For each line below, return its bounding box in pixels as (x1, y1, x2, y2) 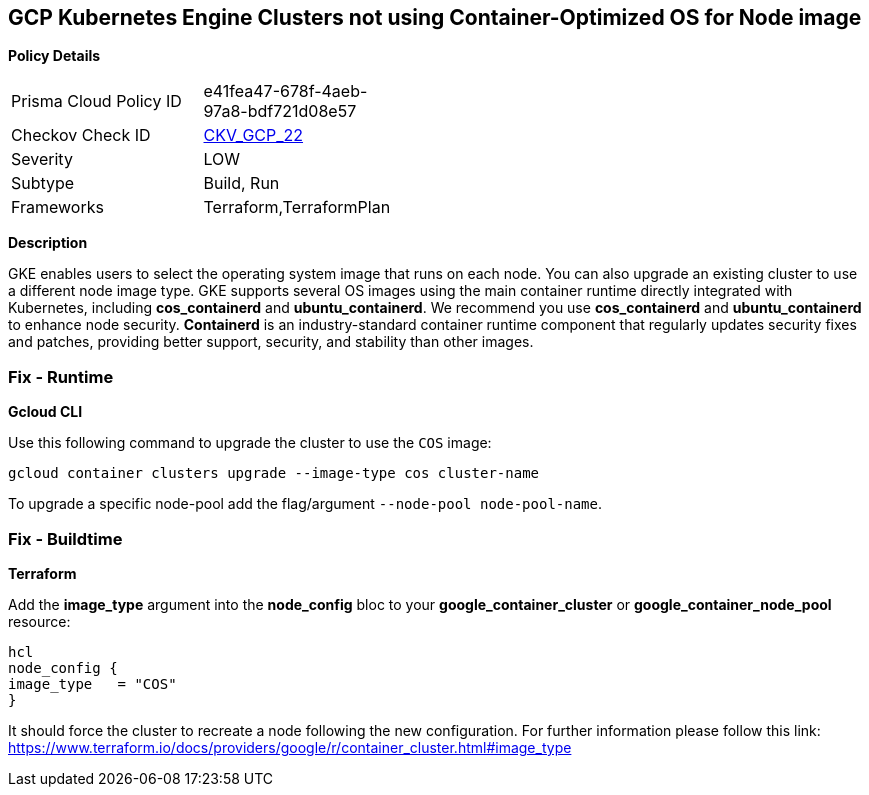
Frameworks (11, 197, 104, 218)
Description (8, 234, 88, 252)
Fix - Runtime (8, 366, 114, 387)
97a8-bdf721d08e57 (203, 101, 357, 122)
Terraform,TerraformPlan (203, 197, 391, 218)
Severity (11, 149, 73, 170)
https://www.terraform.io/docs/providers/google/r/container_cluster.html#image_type (8, 738, 572, 756)
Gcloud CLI (8, 403, 83, 421)
